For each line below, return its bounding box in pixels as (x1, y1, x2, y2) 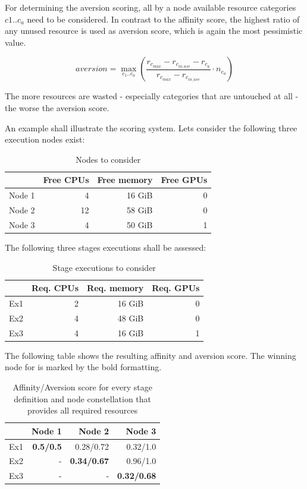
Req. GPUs (152, 282, 200, 294)
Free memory (97, 173, 153, 186)
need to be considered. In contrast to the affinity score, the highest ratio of (27, 12, 300, 25)
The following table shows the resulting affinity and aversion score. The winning (5, 349, 296, 361)
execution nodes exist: (5, 133, 85, 146)
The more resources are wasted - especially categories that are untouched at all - (5, 90, 299, 102)
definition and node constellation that (14, 392, 152, 405)
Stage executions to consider (52, 261, 156, 273)
